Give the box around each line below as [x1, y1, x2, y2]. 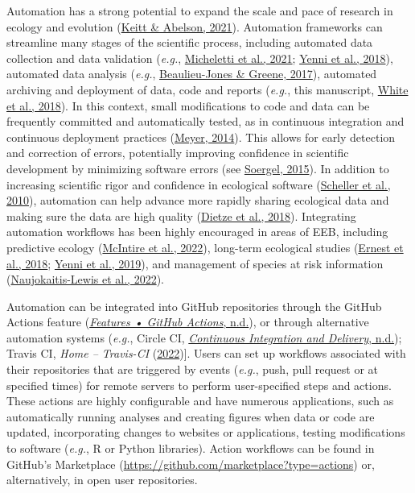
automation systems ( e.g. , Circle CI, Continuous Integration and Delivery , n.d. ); [6, 329, 402, 346]
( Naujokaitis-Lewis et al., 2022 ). [6, 271, 164, 288]
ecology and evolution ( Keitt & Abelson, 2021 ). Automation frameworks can [6, 18, 383, 35]
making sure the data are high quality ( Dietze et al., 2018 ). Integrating [6, 207, 356, 224]
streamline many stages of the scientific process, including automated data [6, 34, 373, 51]
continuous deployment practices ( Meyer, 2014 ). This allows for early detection [6, 128, 396, 145]
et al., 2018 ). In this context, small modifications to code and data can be [6, 97, 370, 114]
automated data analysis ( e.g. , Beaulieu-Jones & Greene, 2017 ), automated [6, 65, 377, 82]
